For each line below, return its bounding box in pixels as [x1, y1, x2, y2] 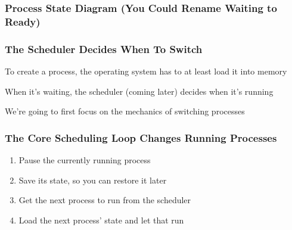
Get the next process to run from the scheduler [18, 194, 191, 206]
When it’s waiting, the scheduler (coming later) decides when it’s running [5, 85, 274, 97]
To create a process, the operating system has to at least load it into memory [5, 64, 287, 77]
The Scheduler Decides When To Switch [5, 41, 203, 56]
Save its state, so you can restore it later [18, 173, 167, 186]
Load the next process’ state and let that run [18, 213, 184, 226]
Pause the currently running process [18, 153, 151, 166]
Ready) [5, 14, 41, 29]
